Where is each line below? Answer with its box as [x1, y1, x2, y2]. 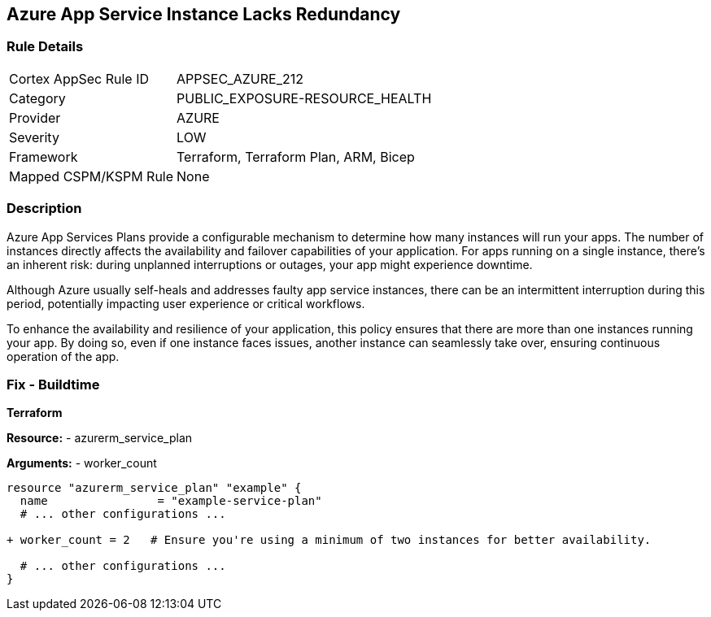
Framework [9, 148, 78, 165]
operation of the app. [7, 349, 120, 363]
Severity [9, 128, 59, 146]
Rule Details [7, 38, 84, 55]
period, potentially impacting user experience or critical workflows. [7, 296, 365, 311]
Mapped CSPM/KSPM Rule [9, 167, 174, 185]
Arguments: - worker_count [7, 456, 157, 471]
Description [7, 200, 82, 217]
